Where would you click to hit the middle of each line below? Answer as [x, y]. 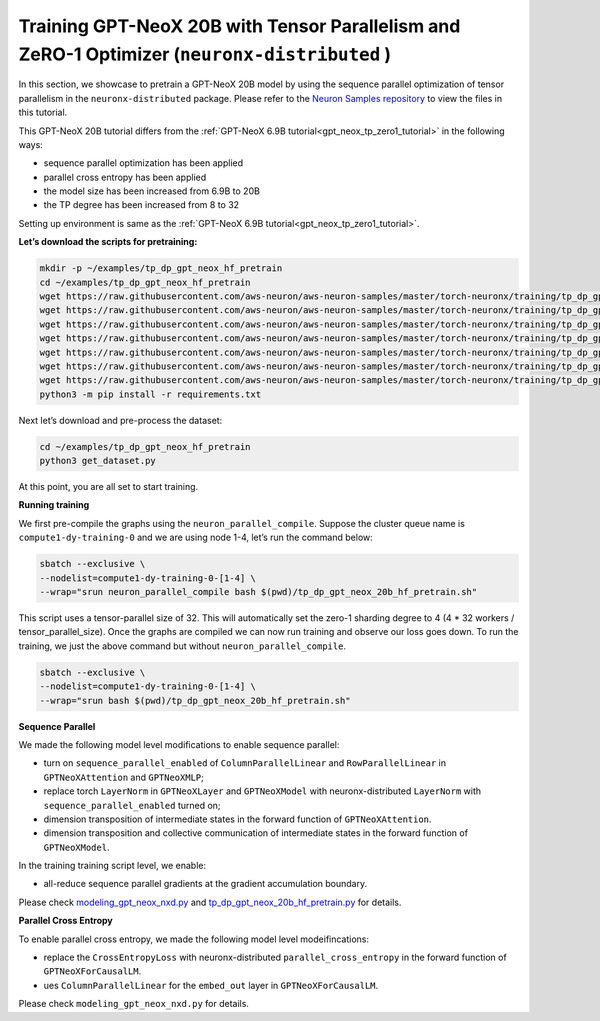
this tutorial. [43, 112]
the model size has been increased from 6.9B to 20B [151, 191]
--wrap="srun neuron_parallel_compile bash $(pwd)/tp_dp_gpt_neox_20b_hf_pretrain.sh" [258, 592]
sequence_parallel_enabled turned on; [132, 805]
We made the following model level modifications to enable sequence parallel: [179, 744]
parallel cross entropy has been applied [125, 177]
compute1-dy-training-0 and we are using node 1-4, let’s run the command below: [196, 537]
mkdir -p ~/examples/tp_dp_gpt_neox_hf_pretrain [161, 268]
